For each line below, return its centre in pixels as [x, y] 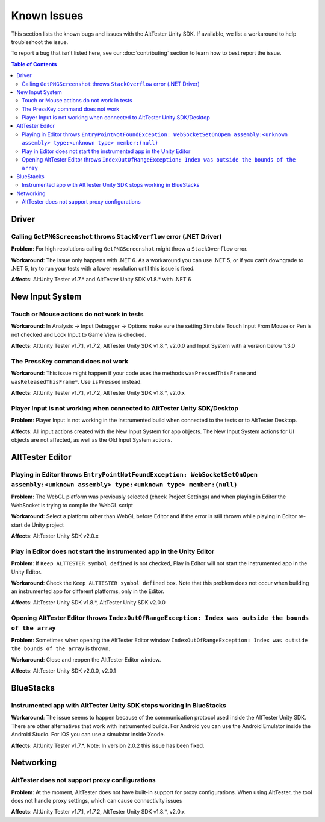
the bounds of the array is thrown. [61, 648]
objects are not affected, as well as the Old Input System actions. [92, 440]
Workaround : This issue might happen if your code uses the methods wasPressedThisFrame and [134, 373]
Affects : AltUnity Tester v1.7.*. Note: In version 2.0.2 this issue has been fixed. [108, 745]
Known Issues [47, 16]
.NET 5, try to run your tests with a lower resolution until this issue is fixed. [103, 268]
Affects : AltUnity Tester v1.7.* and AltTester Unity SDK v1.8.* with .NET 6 [101, 280]
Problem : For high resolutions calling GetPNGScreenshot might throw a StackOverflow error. [129, 249]
